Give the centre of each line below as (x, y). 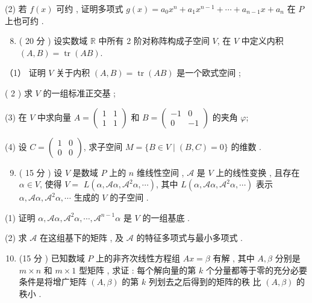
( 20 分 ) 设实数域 (53, 41)
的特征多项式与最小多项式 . (189, 238)
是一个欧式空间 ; (209, 73)
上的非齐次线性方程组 (138, 258)
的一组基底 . (166, 217)
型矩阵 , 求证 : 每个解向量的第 (137, 270)
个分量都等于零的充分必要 (256, 270)
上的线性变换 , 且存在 (258, 172)
